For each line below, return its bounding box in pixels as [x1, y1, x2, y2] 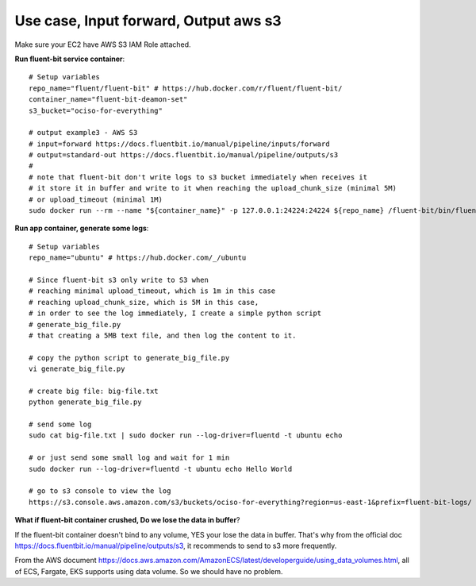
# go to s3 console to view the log [29, 487, 171, 495]
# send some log [29, 420, 92, 429]
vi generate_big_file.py [29, 364, 125, 373]
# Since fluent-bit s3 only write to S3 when [29, 275, 209, 284]
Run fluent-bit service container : [14, 54, 125, 64]
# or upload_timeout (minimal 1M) [29, 195, 163, 204]
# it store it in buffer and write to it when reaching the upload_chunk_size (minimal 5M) [29, 183, 397, 193]
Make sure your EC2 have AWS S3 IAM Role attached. [14, 40, 191, 49]
